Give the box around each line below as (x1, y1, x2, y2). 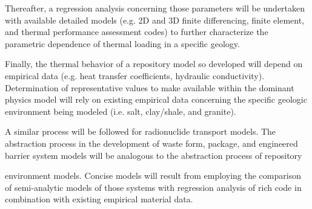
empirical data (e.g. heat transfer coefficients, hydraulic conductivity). (5, 69, 265, 82)
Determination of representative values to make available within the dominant (5, 81, 294, 94)
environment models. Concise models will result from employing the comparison (5, 169, 301, 182)
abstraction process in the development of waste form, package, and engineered (5, 137, 298, 149)
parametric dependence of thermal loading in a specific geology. (5, 37, 240, 50)
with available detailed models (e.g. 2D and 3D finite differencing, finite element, (5, 13, 305, 26)
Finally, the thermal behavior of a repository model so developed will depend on (5, 57, 303, 70)
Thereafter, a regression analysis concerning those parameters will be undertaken (5, 2, 305, 14)
